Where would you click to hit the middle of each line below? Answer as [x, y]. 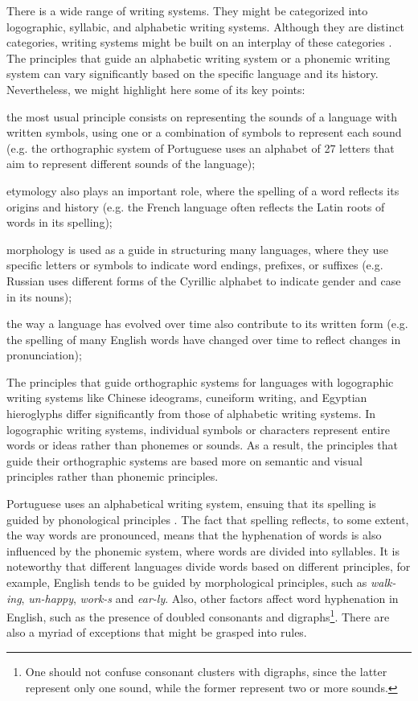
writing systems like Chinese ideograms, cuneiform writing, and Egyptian [187, 398]
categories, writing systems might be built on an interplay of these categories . [199, 42]
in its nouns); [39, 296]
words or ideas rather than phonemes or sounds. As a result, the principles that [203, 445]
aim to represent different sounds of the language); [131, 164]
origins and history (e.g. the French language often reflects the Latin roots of [196, 206]
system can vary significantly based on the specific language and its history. [193, 74]
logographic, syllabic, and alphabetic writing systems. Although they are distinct [205, 26]
